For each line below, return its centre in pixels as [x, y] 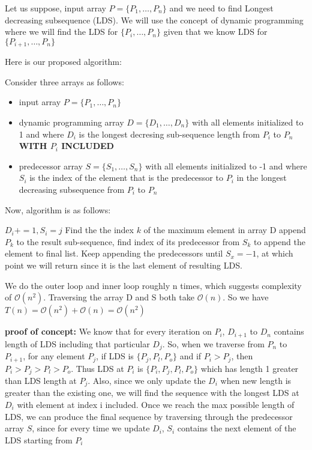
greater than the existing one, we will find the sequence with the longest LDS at [152, 393]
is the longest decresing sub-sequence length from [169, 134]
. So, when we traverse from [213, 343]
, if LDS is [115, 356]
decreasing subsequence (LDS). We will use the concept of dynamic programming [154, 20]
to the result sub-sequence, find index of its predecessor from [128, 241]
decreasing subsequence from [72, 189]
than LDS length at [41, 380]
